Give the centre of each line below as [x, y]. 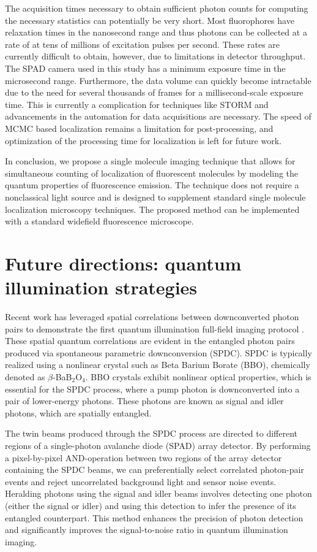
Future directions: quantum [123, 263]
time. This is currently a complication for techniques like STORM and [137, 104]
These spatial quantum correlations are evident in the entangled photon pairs [150, 341]
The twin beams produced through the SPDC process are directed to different [151, 433]
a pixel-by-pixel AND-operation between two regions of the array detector [144, 457]
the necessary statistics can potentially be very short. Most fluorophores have [150, 20]
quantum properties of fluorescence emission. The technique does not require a [152, 185]
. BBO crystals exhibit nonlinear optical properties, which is [198, 376]
